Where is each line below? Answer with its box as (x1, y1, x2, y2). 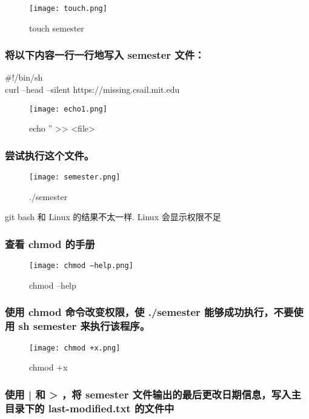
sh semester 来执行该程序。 (18, 318, 150, 334)
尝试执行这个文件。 (5, 147, 95, 163)
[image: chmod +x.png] (29, 343, 121, 352)
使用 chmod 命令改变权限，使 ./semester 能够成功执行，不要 (5, 304, 294, 320)
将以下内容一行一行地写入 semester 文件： (5, 47, 205, 62)
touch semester (29, 21, 84, 34)
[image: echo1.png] (29, 104, 107, 113)
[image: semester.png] (29, 173, 121, 182)
